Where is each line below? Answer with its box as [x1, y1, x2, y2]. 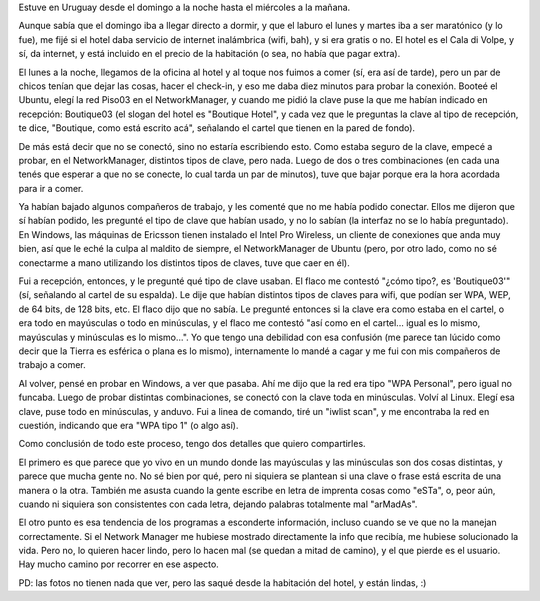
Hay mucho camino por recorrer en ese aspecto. [18, 558, 219, 570]
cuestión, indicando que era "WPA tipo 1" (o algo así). [18, 419, 239, 431]
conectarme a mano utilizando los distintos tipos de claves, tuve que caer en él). [18, 256, 350, 269]
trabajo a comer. [18, 359, 87, 371]
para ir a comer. [18, 182, 84, 194]
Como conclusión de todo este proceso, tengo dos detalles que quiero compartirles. [18, 438, 366, 450]
